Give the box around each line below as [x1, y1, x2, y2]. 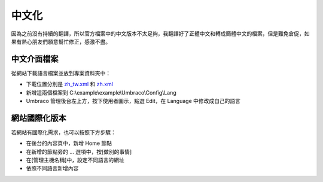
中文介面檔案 [11, 54, 59, 64]
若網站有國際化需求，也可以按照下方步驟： [11, 129, 116, 136]
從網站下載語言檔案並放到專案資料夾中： [11, 69, 111, 77]
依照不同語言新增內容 [26, 165, 79, 172]
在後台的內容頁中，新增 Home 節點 [26, 139, 112, 147]
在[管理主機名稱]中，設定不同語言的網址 [26, 156, 125, 164]
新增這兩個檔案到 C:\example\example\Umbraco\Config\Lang [26, 89, 176, 96]
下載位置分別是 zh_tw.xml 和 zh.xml [26, 81, 114, 88]
